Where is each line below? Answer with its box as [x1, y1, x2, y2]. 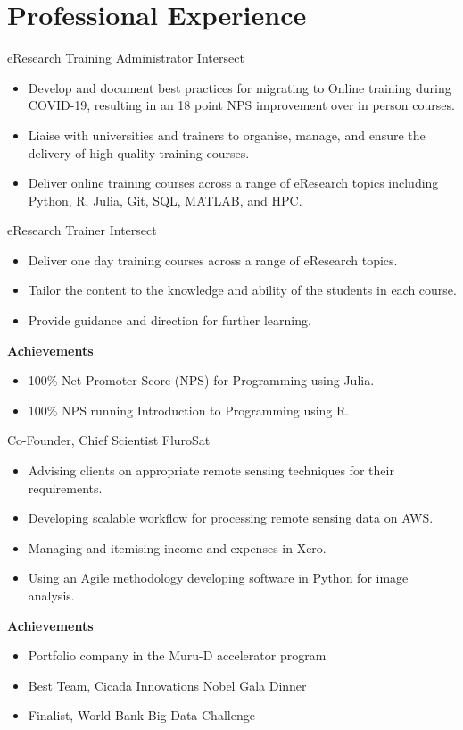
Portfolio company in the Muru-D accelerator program [28, 646, 327, 665]
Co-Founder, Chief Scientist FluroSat [7, 431, 211, 449]
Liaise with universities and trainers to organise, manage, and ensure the [28, 125, 426, 144]
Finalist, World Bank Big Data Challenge [28, 706, 255, 725]
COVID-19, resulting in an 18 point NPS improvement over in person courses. [28, 96, 455, 114]
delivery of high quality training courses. [28, 143, 250, 162]
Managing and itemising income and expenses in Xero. [28, 538, 327, 557]
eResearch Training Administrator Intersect [7, 48, 244, 67]
